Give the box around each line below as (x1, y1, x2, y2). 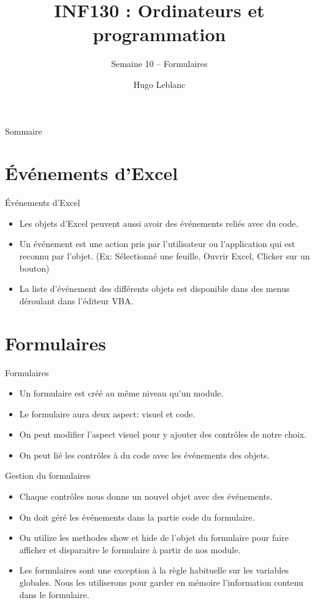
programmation (93, 22, 226, 47)
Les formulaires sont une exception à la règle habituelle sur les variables (19, 564, 289, 577)
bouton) (19, 261, 50, 274)
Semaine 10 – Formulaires (111, 57, 208, 70)
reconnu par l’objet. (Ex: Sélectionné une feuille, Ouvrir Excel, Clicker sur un (19, 250, 310, 262)
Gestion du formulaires (5, 469, 91, 482)
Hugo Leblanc (133, 77, 186, 90)
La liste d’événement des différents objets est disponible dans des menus (19, 282, 290, 295)
